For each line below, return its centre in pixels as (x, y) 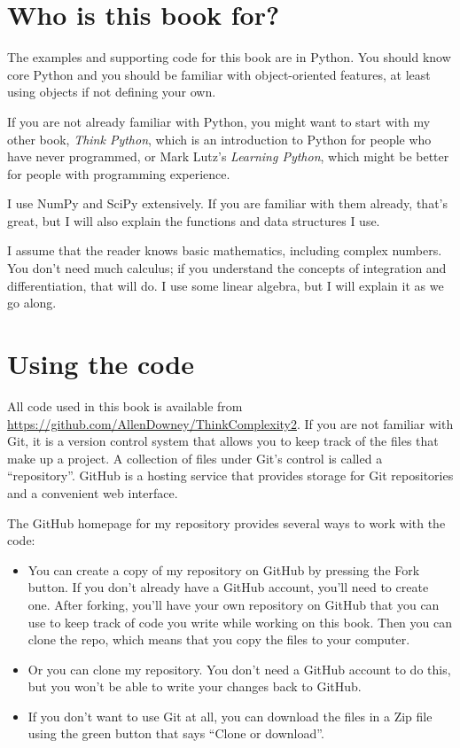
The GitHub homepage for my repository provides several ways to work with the (226, 522)
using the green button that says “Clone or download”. (176, 733)
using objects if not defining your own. (112, 92)
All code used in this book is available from (125, 405)
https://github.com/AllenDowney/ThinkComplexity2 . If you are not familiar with (230, 423)
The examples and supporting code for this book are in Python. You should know (229, 57)
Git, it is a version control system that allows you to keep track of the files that (223, 441)
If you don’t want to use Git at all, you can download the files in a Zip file (230, 716)
